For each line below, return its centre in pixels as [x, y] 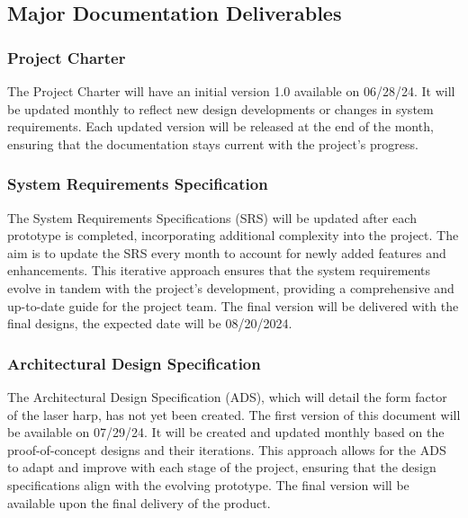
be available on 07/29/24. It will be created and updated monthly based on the [226, 432]
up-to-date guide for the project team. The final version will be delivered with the [233, 305]
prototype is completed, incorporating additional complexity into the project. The [233, 235]
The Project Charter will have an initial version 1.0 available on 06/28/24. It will [231, 91]
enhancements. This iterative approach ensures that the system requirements [219, 270]
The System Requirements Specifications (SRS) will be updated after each [212, 217]
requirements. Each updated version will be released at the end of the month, [220, 126]
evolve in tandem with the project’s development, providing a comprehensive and [231, 287]
